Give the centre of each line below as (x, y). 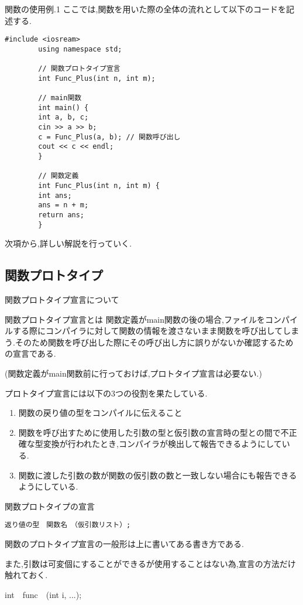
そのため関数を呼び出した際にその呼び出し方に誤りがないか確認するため (154, 342)
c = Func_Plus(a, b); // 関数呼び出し (109, 137)
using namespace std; (80, 49)
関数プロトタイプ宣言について (62, 300)
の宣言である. (30, 353)
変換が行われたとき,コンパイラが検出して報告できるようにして (162, 444)
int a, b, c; (63, 117)
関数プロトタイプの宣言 (50, 506)
